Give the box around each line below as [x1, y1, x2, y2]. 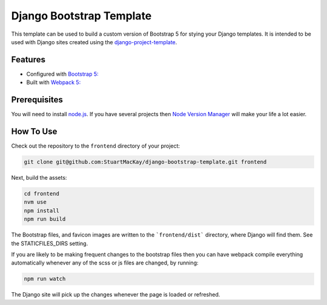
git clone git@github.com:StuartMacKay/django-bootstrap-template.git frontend [24, 159, 267, 166]
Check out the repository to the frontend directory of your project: [11, 142, 180, 149]
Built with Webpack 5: [26, 79, 81, 86]
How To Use [11, 126, 58, 136]
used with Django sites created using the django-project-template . [11, 38, 177, 45]
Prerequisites [11, 94, 63, 105]
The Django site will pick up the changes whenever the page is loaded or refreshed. [11, 291, 220, 298]
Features [11, 54, 45, 65]
